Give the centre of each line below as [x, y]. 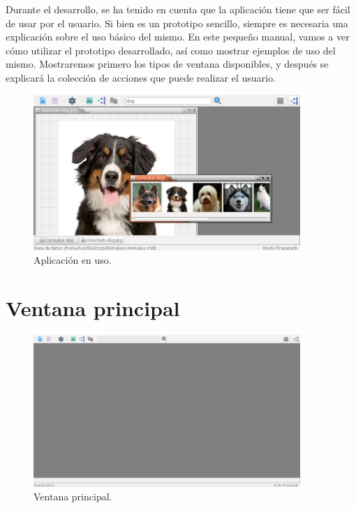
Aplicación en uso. [73, 260]
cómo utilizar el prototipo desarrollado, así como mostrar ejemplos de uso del [171, 50]
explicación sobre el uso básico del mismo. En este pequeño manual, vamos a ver [178, 37]
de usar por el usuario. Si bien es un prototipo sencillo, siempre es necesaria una [177, 23]
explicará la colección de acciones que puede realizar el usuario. [141, 77]
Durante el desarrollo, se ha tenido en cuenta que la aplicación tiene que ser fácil [178, 9]
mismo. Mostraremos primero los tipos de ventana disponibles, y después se [167, 64]
